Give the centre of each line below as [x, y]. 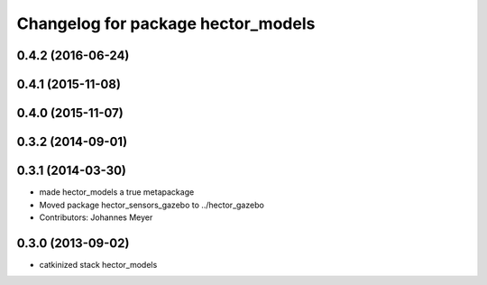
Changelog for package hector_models [166, 23]
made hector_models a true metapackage [117, 192]
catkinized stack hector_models [98, 264]
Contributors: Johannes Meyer [96, 217]
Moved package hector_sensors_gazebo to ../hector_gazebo [152, 205]
